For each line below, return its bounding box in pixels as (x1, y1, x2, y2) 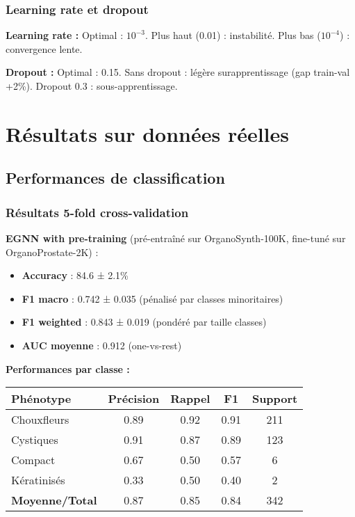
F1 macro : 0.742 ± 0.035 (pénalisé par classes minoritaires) (22, 291, 283, 305)
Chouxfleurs (11, 411, 69, 428)
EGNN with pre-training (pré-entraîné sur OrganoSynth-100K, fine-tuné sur (6, 230, 346, 245)
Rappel (170, 390, 210, 407)
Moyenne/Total (11, 492, 97, 509)
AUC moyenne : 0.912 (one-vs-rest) (22, 337, 182, 352)
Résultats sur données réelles (6, 119, 290, 148)
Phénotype (11, 390, 72, 407)
